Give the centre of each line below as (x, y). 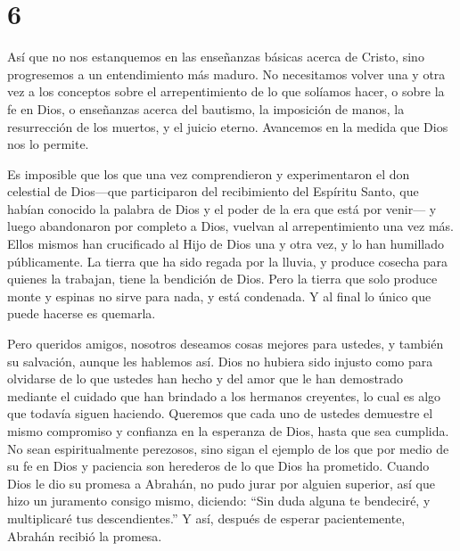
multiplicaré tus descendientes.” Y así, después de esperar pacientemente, (206, 518)
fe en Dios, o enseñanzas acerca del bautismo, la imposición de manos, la (206, 108)
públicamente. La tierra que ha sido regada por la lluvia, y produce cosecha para (228, 261)
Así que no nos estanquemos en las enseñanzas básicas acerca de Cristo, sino (216, 57)
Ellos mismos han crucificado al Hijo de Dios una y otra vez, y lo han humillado (226, 244)
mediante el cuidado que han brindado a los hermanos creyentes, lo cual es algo (224, 395)
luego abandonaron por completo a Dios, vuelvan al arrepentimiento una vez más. (231, 226)
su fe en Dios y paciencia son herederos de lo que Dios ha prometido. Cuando (218, 466)
